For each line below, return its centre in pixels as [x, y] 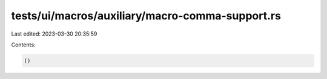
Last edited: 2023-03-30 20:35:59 [54, 34]
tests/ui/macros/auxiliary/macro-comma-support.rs [146, 16]
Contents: [23, 45]
